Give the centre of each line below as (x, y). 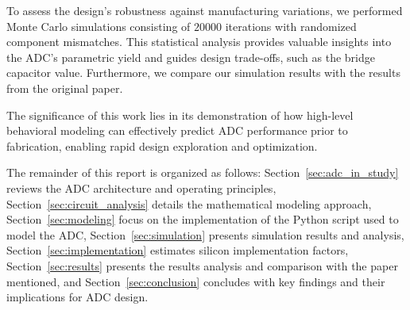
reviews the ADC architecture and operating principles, (141, 188)
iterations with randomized (291, 26)
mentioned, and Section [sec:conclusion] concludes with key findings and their (196, 281)
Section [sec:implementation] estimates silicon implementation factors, (178, 250)
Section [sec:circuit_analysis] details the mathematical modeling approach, (189, 203)
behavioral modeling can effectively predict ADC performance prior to (177, 130)
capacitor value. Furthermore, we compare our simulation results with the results (203, 73)
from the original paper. (65, 88)
